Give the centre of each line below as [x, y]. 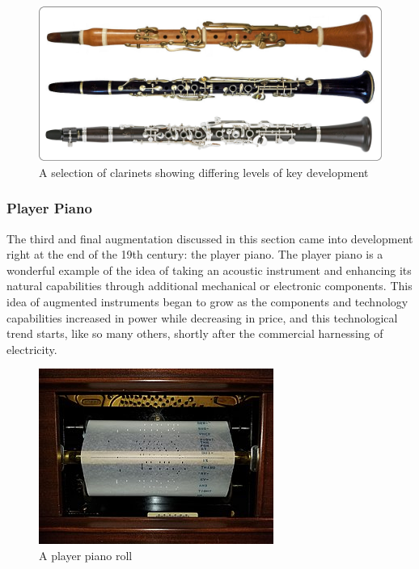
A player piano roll [86, 556]
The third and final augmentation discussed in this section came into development [210, 238]
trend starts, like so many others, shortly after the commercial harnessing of [195, 333]
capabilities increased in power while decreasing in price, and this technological [202, 317]
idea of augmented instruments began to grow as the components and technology [207, 302]
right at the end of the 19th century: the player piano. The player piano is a [195, 254]
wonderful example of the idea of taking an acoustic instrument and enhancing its [209, 270]
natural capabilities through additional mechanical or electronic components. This [209, 286]
